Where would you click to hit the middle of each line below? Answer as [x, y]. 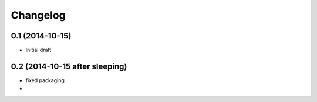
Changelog [38, 15]
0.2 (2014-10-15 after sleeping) [69, 66]
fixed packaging [45, 80]
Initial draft [38, 50]
